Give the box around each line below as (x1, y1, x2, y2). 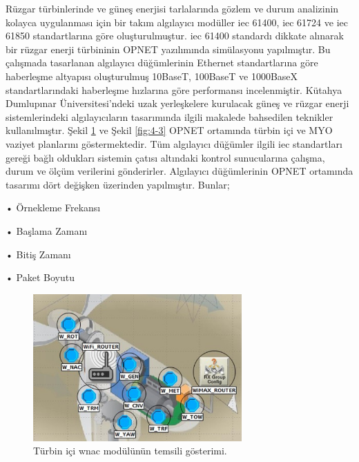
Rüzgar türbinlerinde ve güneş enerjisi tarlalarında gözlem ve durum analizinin (6, 1, 339, 15)
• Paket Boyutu (6, 270, 75, 285)
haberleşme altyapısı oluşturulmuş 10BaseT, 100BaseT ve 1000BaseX (6, 68, 298, 83)
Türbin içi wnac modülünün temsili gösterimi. (33, 443, 227, 458)
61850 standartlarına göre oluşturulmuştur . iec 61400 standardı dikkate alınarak (6, 28, 344, 43)
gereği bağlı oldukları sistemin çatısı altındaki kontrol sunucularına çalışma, (6, 150, 325, 164)
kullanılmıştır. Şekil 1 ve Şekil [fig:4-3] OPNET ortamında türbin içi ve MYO (6, 123, 333, 137)
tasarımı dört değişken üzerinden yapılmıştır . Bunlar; (6, 177, 230, 191)
